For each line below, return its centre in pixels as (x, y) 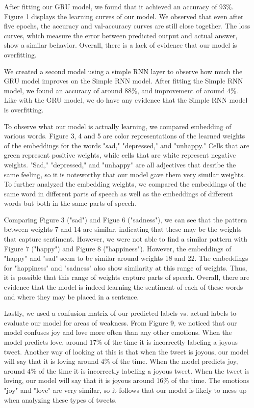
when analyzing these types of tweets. (61, 399)
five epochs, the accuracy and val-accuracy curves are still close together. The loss (127, 26)
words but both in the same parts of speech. (70, 203)
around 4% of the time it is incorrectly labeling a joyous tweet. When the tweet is (127, 370)
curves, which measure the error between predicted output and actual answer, (121, 35)
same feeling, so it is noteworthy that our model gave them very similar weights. (125, 174)
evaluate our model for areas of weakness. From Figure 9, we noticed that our (121, 322)
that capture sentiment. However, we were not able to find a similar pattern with (126, 239)
